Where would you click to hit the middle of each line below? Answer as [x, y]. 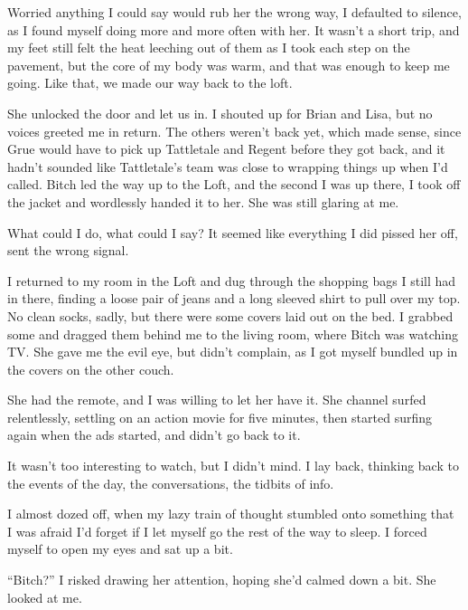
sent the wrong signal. [68, 250]
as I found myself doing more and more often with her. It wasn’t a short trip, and [234, 29]
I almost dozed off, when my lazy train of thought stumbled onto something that [231, 514]
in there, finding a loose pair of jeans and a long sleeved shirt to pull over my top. [234, 298]
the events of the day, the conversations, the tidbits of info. [171, 483]
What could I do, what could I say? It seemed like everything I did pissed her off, [233, 232]
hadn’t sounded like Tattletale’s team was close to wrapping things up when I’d [228, 166]
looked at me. [45, 597]
